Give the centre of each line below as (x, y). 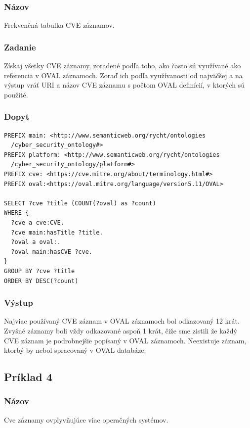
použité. (16, 94)
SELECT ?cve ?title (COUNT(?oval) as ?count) (80, 203)
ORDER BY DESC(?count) (41, 281)
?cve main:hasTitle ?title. (57, 232)
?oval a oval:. (36, 242)
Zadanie (20, 47)
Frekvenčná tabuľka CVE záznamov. (59, 25)
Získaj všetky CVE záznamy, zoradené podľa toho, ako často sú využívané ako (123, 66)
